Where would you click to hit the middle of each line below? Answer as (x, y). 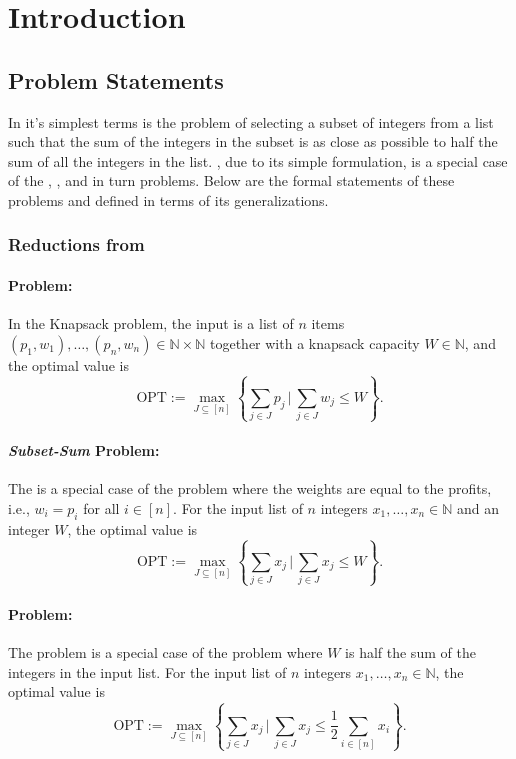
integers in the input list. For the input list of (147, 671)
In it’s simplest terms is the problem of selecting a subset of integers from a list (251, 121)
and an (477, 507)
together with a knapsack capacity (315, 342)
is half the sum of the (410, 652)
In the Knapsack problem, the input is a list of (151, 323)
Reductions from (76, 244)
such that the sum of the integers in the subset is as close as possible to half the (253, 141)
